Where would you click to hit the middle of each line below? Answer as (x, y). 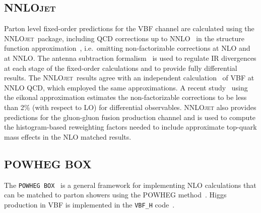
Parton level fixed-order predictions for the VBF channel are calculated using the (129, 28)
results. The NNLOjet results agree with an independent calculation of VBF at (129, 78)
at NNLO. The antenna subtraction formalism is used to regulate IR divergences (130, 58)
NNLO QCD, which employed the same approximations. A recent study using (126, 87)
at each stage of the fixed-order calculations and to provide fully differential (121, 68)
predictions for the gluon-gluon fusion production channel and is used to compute (130, 117)
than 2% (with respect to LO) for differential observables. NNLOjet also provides (130, 107)
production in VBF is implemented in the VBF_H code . (89, 204)
